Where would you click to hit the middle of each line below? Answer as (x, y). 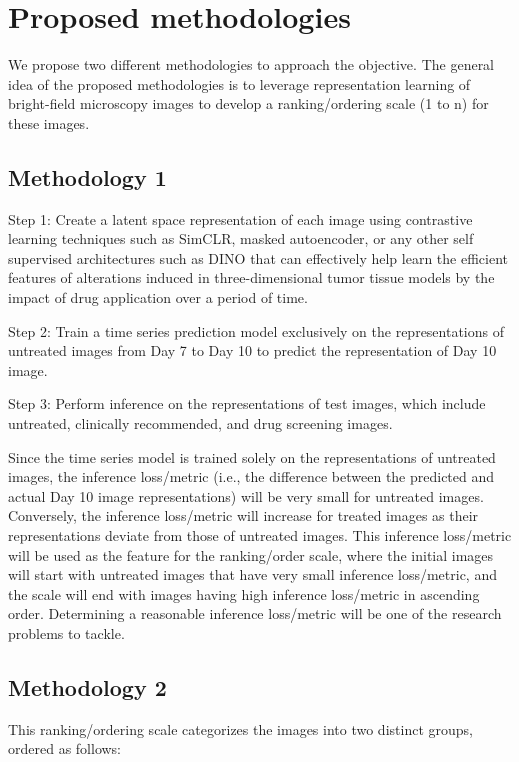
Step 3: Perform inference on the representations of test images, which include (247, 403)
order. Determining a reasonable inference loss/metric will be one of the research (255, 613)
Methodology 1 (87, 176)
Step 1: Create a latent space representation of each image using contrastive (240, 218)
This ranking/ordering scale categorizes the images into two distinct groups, (240, 728)
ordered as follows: (65, 748)
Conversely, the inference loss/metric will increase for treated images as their (243, 515)
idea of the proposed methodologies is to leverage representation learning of (239, 83)
